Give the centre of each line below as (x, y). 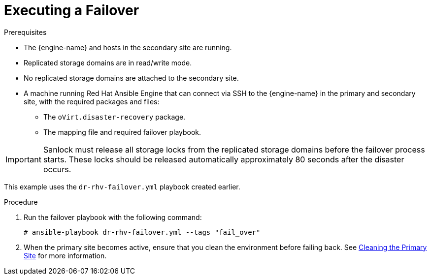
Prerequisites (25, 32)
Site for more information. (65, 255)
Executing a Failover (72, 10)
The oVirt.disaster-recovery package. (115, 117)
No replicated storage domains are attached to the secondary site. (131, 78)
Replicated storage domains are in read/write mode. (108, 62)
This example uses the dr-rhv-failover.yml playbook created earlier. (122, 186)
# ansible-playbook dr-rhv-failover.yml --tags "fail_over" (142, 232)
